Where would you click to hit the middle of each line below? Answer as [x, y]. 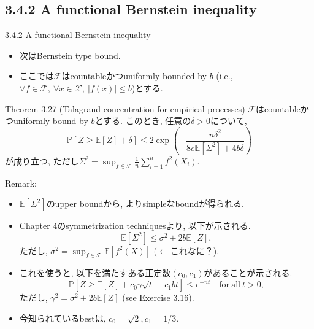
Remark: [21, 183]
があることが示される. [248, 272]
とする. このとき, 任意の [143, 121]
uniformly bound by [51, 121]
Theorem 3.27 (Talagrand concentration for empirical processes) [125, 108]
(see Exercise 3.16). [158, 297]
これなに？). [195, 250]
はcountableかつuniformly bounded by [134, 76]
